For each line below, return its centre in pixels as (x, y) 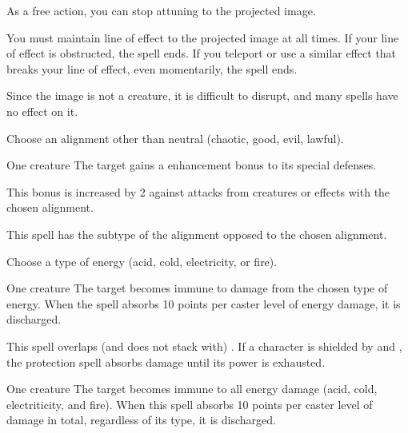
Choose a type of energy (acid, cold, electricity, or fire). (142, 261)
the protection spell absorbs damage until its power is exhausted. (166, 361)
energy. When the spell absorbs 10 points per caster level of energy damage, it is (204, 303)
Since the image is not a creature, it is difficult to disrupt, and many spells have (202, 95)
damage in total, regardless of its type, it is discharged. (141, 420)
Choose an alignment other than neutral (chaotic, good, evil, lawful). (175, 138)
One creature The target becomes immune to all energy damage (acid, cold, (192, 389)
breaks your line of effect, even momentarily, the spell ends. (152, 68)
